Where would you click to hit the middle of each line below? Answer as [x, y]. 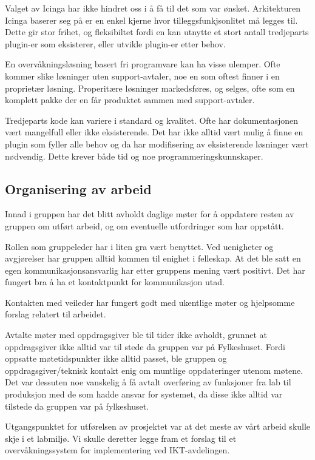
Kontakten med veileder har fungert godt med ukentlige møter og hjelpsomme [150, 302]
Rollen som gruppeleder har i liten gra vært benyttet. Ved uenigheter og [139, 246]
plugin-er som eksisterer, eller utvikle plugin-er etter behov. [115, 43]
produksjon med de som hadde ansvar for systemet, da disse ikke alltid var [144, 394]
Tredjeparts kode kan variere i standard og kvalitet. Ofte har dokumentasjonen [152, 120]
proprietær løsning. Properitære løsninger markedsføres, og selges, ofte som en [150, 88]
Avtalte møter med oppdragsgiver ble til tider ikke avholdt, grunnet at [136, 335]
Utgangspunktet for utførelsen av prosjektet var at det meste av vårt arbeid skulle [158, 426]
